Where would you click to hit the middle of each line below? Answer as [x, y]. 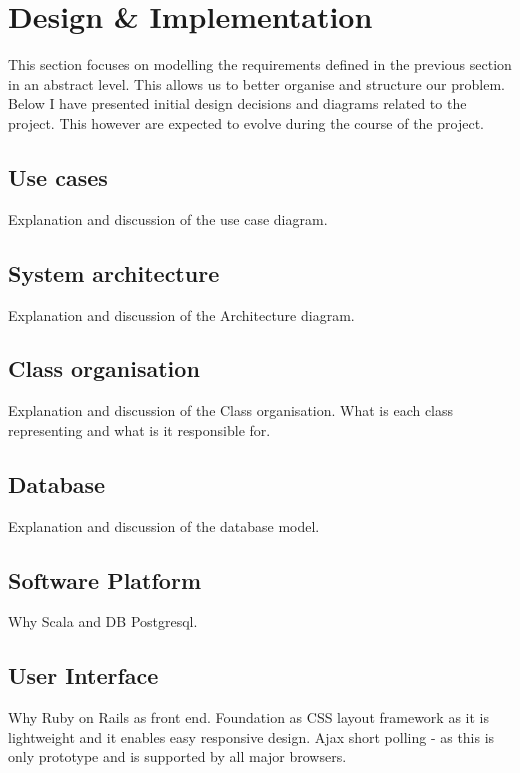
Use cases [58, 176]
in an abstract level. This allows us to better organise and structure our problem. [256, 83]
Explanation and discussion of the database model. [164, 525]
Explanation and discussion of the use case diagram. [168, 218]
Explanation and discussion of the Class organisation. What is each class [231, 410]
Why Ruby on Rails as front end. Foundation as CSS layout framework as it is [248, 717]
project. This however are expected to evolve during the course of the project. [246, 122]
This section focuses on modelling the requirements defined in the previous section [260, 64]
